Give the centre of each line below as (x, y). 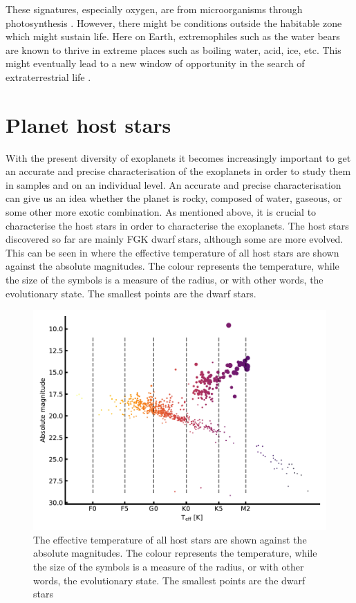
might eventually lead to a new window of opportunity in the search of (155, 63)
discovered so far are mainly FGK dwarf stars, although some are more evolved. (175, 239)
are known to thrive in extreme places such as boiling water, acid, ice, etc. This (174, 49)
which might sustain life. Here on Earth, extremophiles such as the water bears (173, 36)
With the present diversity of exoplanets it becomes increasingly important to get (178, 157)
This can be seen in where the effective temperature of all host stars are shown (172, 252)
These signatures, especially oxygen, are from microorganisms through (154, 9)
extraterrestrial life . (48, 76)
